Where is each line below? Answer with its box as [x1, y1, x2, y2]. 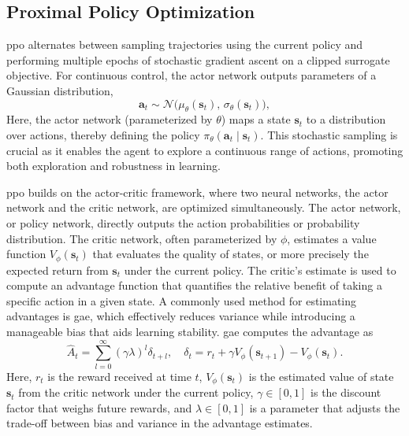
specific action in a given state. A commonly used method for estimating [6, 292, 357, 309]
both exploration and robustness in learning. [6, 157, 221, 174]
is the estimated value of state [248, 368, 394, 384]
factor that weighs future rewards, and [6, 399, 192, 416]
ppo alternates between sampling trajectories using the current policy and [6, 36, 363, 53]
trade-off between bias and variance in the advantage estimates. [6, 415, 313, 431]
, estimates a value [287, 230, 377, 246]
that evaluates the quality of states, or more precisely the [92, 246, 369, 262]
